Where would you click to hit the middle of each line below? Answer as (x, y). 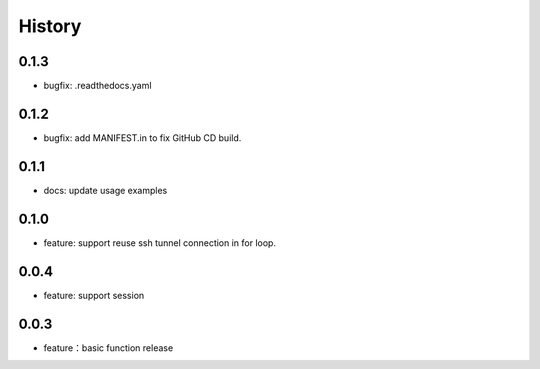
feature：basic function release (108, 347)
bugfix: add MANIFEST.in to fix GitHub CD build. (142, 137)
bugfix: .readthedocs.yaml (97, 86)
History (50, 26)
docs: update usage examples (105, 190)
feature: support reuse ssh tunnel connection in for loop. (160, 242)
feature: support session (94, 295)
